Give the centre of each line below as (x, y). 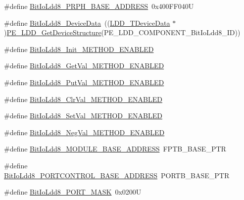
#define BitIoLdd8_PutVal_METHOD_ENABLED (84, 82)
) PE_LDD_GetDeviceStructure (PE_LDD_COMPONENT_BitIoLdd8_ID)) (122, 32)
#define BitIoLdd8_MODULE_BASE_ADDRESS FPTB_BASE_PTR (115, 149)
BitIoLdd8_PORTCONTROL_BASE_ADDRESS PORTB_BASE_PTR (117, 175)
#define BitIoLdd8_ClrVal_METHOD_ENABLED (83, 99)
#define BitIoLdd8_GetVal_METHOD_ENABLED (84, 66)
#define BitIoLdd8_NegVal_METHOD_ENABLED (84, 132)
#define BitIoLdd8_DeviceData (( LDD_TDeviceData (87, 23)
